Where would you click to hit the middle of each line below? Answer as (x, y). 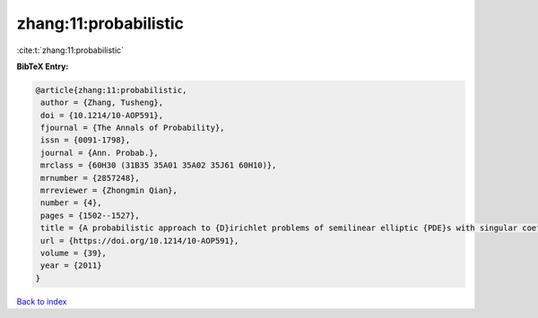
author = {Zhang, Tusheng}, (102, 103)
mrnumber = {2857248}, (91, 178)
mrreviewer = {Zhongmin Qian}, (109, 191)
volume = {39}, (74, 253)
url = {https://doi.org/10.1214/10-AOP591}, (140, 241)
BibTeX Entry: (43, 66)
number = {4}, (71, 203)
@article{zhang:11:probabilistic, (111, 90)
